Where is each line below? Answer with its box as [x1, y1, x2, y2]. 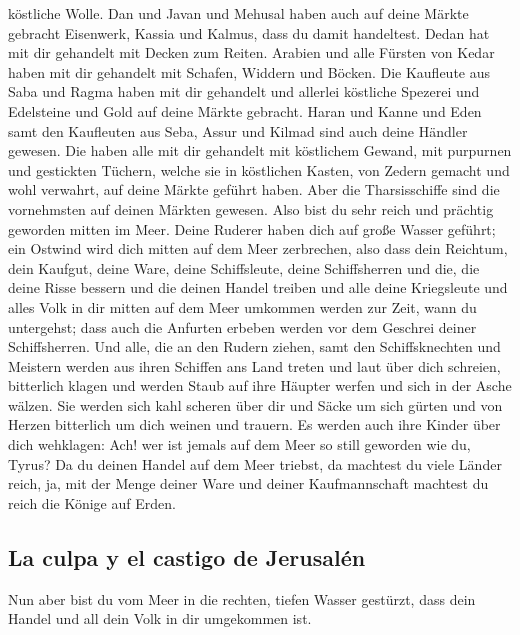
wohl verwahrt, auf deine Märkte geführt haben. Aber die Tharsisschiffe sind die [8, 179, 500, 200]
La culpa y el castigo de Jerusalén [8, 541, 366, 572]
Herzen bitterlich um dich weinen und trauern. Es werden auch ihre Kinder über [8, 414, 501, 435]
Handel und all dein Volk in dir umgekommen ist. [8, 608, 312, 629]
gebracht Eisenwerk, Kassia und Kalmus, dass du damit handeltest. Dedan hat [8, 22, 490, 43]
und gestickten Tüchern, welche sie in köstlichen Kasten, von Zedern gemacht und [8, 159, 510, 180]
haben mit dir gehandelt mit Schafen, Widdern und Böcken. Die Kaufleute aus [8, 61, 491, 82]
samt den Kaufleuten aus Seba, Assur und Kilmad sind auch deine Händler [8, 120, 468, 141]
